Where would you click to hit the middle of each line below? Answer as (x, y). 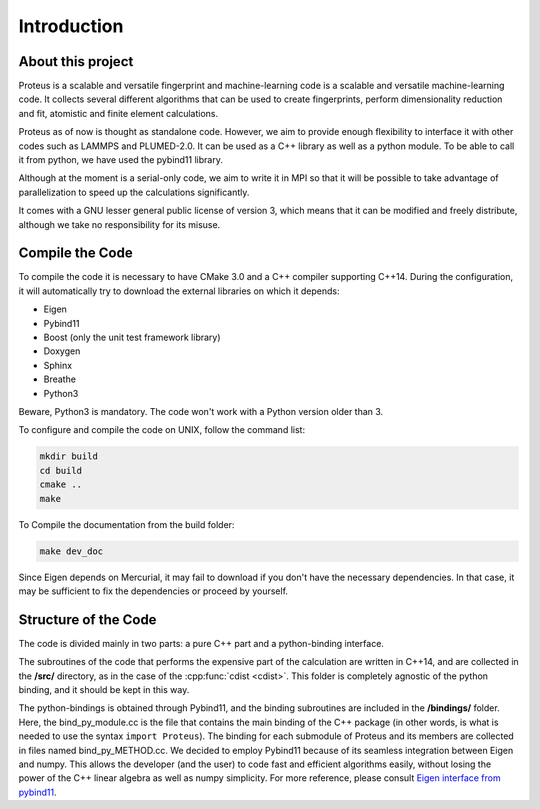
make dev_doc (71, 551)
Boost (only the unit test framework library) (132, 337)
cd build (61, 470)
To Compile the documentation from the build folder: (126, 524)
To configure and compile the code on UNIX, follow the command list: (161, 430)
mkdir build (69, 456)
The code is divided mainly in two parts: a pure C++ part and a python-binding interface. (201, 643)
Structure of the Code (87, 619)
